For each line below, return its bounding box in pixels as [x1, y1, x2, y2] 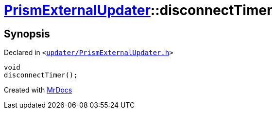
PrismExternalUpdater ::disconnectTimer [4, 2, 273, 19]
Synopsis [4, 27, 50, 40]
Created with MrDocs [4, 86, 72, 94]
